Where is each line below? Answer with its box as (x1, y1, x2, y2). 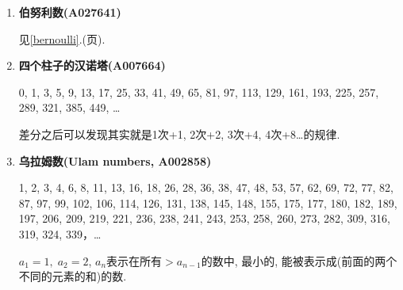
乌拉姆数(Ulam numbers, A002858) (18, 152, 212, 169)
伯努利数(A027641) (18, 4, 121, 20)
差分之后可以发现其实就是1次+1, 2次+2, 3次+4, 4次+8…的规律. (18, 125, 340, 142)
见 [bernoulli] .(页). (18, 30, 106, 47)
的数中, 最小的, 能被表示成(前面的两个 (201, 252, 397, 269)
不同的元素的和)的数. (18, 268, 127, 284)
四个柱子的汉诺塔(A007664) (18, 57, 166, 74)
